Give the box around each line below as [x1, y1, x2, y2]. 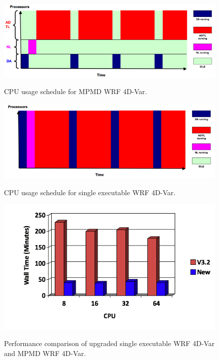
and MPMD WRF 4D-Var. [4, 348, 86, 358]
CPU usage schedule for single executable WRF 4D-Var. [4, 187, 176, 197]
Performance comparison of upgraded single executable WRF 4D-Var [4, 338, 215, 349]
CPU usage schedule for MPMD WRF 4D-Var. [4, 86, 147, 97]
